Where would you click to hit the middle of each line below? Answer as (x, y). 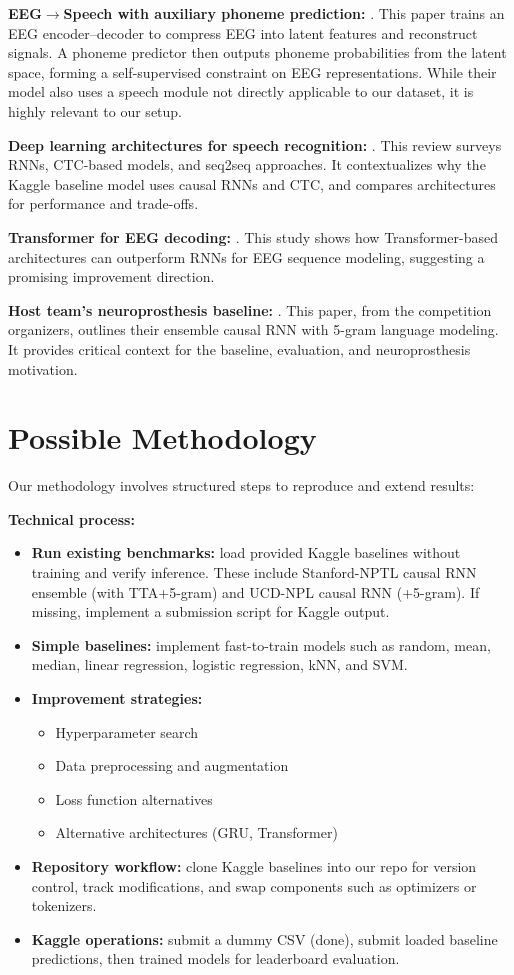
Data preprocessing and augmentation (172, 765)
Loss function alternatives (134, 798)
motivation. (43, 368)
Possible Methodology (162, 437)
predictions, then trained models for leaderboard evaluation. (215, 958)
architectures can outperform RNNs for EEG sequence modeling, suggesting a (246, 256)
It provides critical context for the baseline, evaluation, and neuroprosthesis (239, 348)
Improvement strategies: (117, 697)
